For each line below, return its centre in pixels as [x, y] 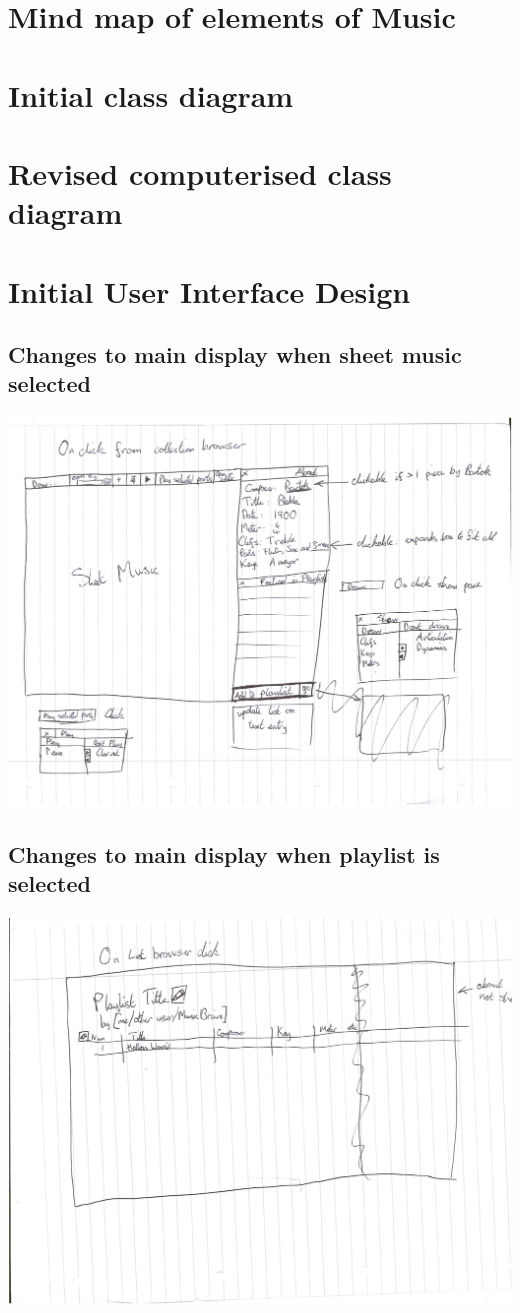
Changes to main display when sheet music [235, 354]
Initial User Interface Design [209, 290]
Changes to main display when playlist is [224, 853]
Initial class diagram [151, 94]
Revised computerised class [200, 172]
